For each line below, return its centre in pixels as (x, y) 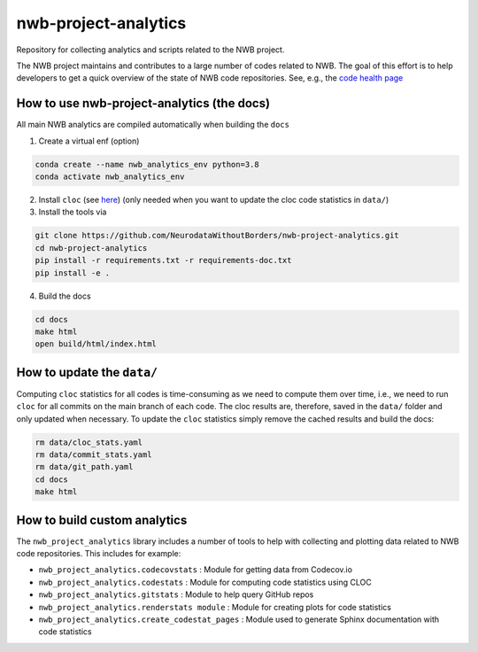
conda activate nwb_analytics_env (110, 177)
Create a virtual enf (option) (89, 141)
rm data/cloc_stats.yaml (89, 442)
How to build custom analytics (102, 520)
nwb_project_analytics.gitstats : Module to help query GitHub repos (176, 594)
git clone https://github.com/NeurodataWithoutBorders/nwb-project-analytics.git (217, 236)
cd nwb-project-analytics (91, 248)
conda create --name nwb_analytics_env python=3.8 (147, 164)
